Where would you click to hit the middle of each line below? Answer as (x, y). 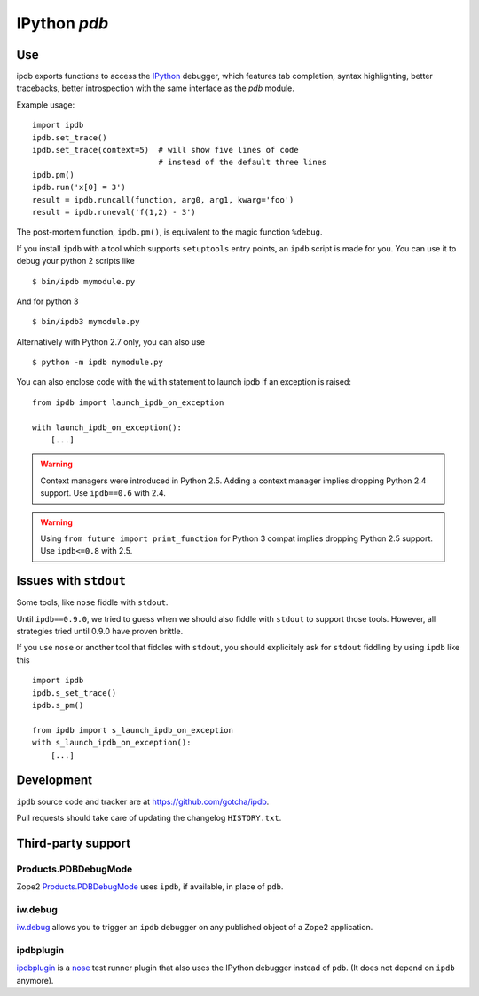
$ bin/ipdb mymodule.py (84, 281)
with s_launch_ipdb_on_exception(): (112, 743)
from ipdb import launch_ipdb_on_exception (128, 402)
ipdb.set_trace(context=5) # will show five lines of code (165, 150)
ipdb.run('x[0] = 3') (79, 187)
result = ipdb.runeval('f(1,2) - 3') (114, 212)
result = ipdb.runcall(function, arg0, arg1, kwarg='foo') (163, 199)
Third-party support (74, 843)
